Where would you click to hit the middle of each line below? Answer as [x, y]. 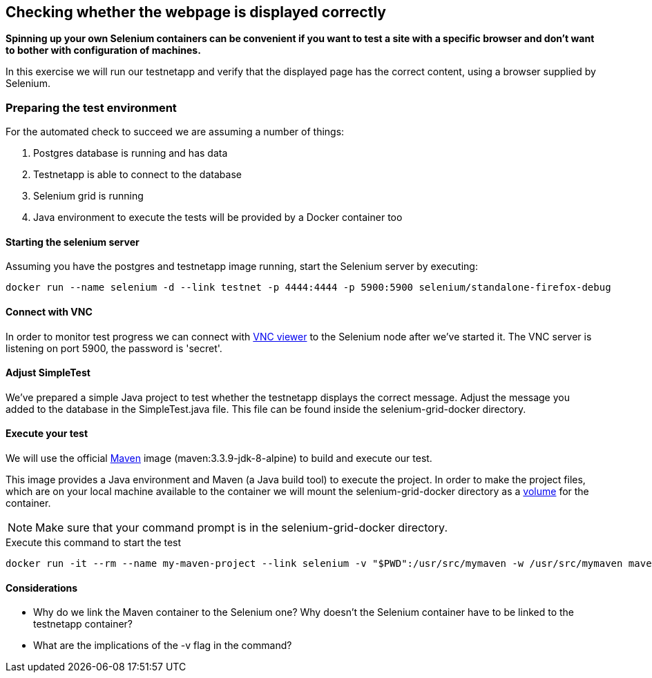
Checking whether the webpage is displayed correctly [196, 12]
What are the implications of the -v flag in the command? [163, 646]
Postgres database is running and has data [131, 153]
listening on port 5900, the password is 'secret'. [114, 348]
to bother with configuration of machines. [103, 50]
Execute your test [47, 434]
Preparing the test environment [91, 107]
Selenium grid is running [88, 196]
